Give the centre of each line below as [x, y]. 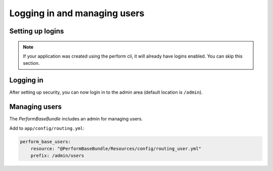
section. [31, 63]
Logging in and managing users [77, 13]
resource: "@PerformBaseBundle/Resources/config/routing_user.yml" [116, 148]
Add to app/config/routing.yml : [47, 128]
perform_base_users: [45, 141]
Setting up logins [37, 31]
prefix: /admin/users [57, 156]
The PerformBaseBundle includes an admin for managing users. [76, 119]
